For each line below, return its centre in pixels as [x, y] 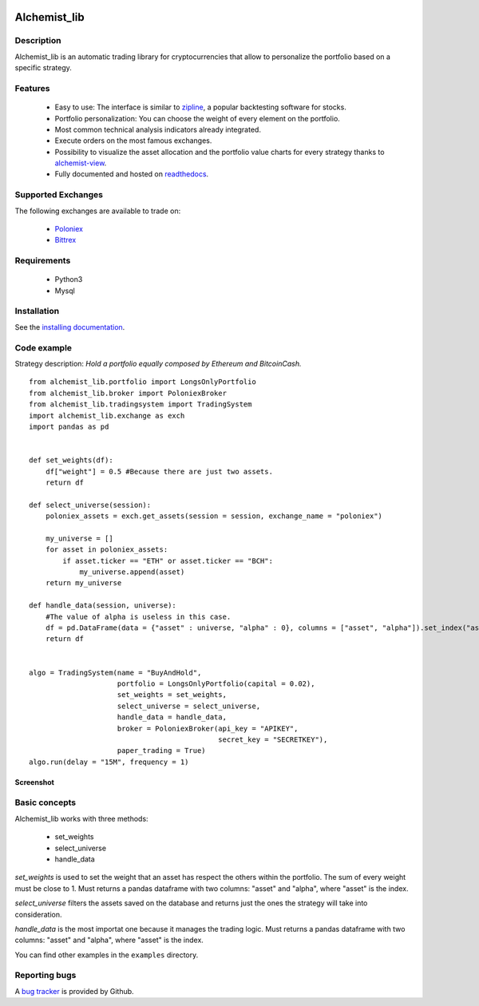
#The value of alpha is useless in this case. [138, 616]
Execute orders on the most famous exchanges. [133, 141]
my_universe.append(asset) [132, 572]
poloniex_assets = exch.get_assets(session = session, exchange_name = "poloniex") [214, 516]
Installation [37, 311]
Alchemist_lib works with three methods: [81, 818]
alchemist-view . [81, 163]
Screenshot [35, 782]
